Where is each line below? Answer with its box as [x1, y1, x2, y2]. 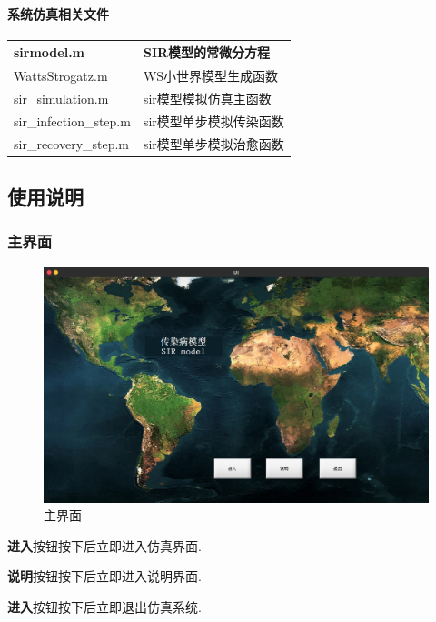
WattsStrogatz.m [14, 66, 108, 85]
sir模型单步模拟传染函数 [143, 111, 284, 130]
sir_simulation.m [14, 88, 109, 107]
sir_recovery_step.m [14, 134, 130, 153]
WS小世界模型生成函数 [143, 66, 279, 85]
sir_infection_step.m [14, 111, 131, 130]
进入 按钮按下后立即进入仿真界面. [7, 536, 202, 555]
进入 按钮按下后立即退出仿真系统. [7, 597, 202, 616]
